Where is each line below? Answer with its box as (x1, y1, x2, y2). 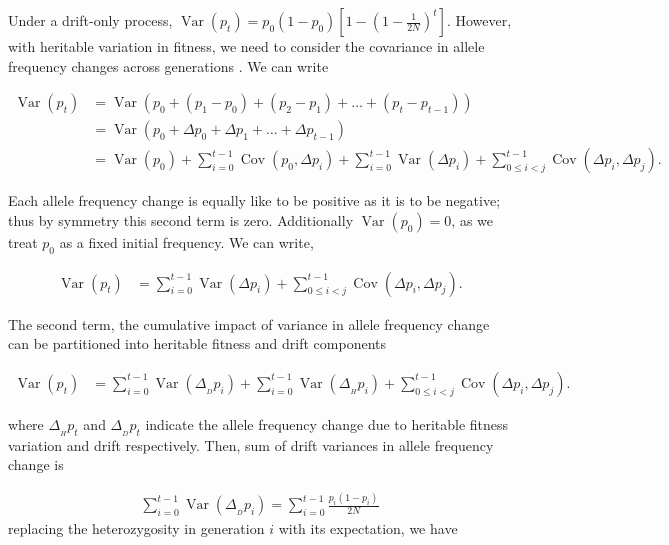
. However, (446, 10, 512, 30)
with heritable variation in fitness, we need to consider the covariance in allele (8, 36, 485, 56)
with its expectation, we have (278, 518, 458, 539)
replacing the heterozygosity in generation (8, 518, 265, 539)
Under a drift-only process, (8, 10, 173, 30)
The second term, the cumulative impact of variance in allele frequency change (8, 313, 490, 334)
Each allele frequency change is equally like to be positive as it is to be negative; (8, 190, 501, 211)
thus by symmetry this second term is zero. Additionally (8, 209, 354, 230)
